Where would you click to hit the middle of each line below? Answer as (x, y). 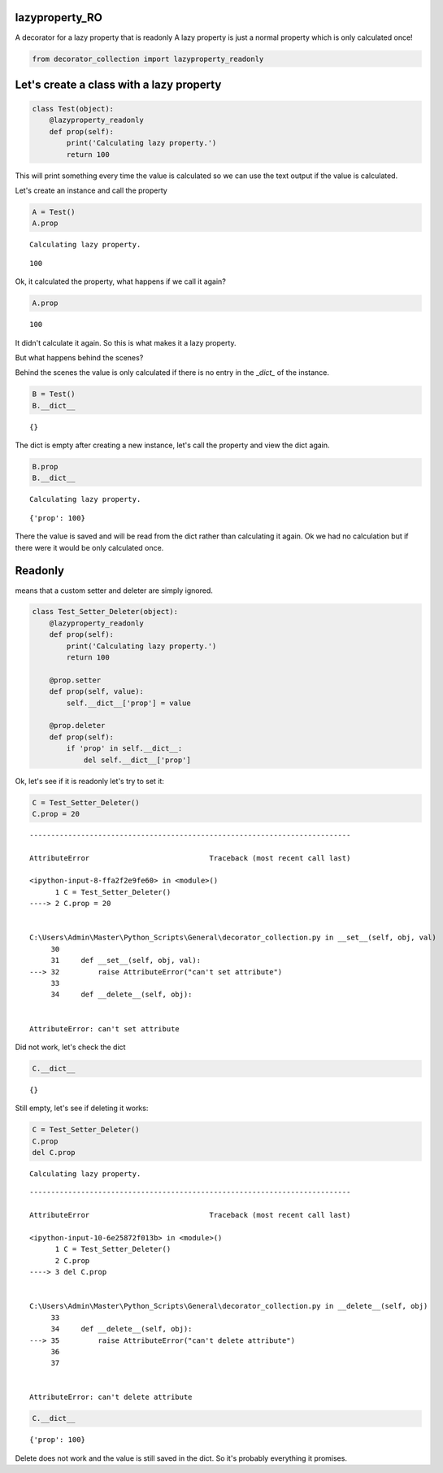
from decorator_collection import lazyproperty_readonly (148, 59)
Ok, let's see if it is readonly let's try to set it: (89, 781)
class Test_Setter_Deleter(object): (105, 612)
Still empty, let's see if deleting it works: (82, 1108)
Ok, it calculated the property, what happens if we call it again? (121, 281)
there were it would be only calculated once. (89, 547)
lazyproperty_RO (59, 17)
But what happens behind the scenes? (79, 357)
